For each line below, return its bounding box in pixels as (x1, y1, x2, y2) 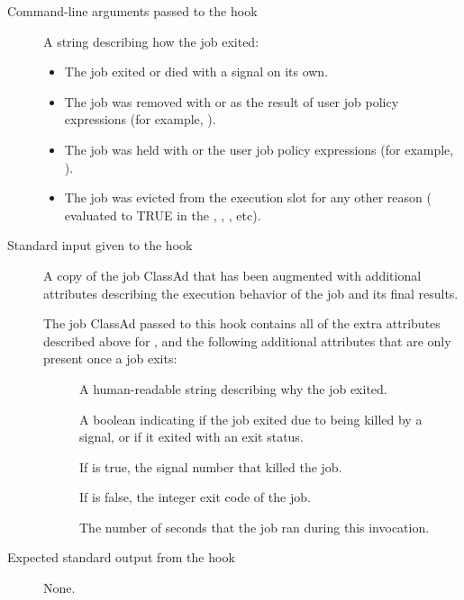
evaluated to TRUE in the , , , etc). (64, 205, 261, 224)
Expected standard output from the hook (7, 548, 235, 567)
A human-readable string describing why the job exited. (79, 379, 387, 398)
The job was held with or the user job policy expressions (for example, (64, 139, 454, 158)
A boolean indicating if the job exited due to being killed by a (79, 409, 423, 428)
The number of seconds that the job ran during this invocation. (79, 517, 430, 536)
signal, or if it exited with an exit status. (79, 427, 304, 446)
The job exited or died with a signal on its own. (64, 62, 329, 81)
